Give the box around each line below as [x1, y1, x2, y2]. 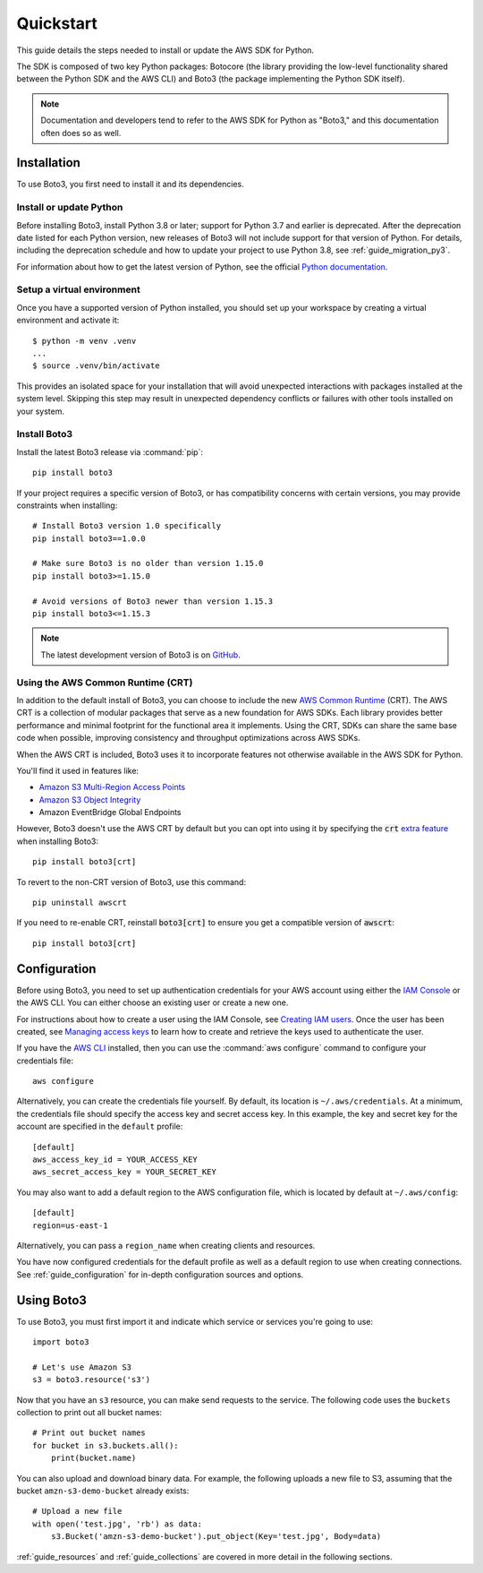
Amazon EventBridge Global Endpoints [38, 807, 182, 818]
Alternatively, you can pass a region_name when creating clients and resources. [16, 1240, 316, 1251]
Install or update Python [16, 202, 123, 214]
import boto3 [32, 1337, 89, 1347]
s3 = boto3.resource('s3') [32, 1375, 151, 1385]
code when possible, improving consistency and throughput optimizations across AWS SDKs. [16, 733, 361, 744]
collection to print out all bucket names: [16, 1407, 163, 1417]
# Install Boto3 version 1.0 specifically [32, 520, 222, 531]
